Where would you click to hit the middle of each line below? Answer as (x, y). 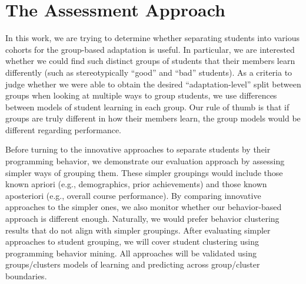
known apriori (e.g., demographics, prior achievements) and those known (136, 184)
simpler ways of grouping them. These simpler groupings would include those (144, 172)
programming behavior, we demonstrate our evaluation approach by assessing (145, 161)
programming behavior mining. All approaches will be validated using (131, 253)
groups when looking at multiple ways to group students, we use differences (141, 95)
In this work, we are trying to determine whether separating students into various (152, 38)
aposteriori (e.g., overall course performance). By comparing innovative (133, 195)
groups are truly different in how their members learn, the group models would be (153, 118)
